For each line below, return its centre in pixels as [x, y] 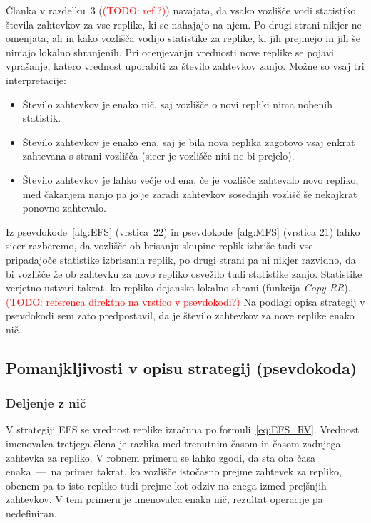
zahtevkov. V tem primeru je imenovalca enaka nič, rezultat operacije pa [164, 499]
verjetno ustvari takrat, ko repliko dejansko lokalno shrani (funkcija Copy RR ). [178, 288]
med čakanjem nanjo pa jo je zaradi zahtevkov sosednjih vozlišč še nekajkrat [190, 193]
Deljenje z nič [46, 403]
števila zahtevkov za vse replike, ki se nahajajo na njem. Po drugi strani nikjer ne [184, 24]
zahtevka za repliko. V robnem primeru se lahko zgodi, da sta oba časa [161, 457]
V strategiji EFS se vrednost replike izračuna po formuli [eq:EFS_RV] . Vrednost [183, 429]
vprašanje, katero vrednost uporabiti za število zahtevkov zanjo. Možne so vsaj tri [185, 66]
